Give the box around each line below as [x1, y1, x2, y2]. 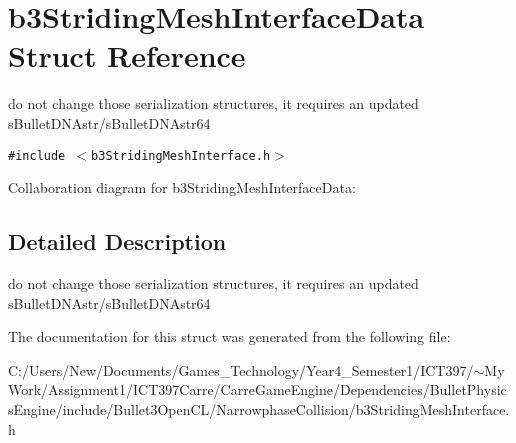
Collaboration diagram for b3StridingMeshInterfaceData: [8, 177, 356, 198]
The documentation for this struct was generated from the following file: [8, 326, 451, 347]
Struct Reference [8, 35, 246, 76]
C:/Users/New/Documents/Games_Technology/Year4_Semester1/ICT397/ [8, 359, 474, 380]
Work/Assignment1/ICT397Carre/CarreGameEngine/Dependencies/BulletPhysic [8, 379, 507, 400]
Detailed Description [8, 226, 227, 257]
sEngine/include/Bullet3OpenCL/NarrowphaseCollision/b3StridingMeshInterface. [8, 398, 510, 419]
